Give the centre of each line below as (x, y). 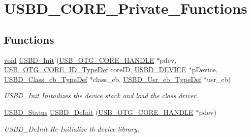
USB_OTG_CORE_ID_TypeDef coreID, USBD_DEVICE (95, 69)
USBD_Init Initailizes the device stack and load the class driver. (101, 96)
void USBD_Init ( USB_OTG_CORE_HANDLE (79, 60)
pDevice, (205, 69)
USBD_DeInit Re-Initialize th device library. (72, 128)
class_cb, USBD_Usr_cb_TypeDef (147, 79)
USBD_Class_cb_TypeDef (46, 79)
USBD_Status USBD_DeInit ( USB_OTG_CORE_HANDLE (99, 112)
